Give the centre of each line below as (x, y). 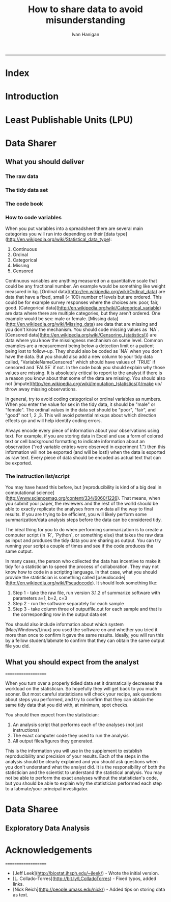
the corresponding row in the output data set (60, 614)
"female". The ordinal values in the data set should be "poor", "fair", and (81, 410)
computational (20, 493)
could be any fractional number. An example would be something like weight (85, 286)
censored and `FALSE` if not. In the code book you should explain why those (85, 368)
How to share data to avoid (85, 9)
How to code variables (34, 217)
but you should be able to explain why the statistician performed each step (83, 783)
